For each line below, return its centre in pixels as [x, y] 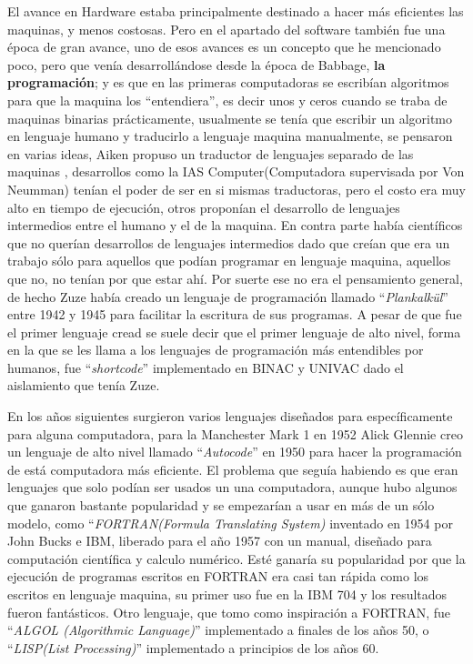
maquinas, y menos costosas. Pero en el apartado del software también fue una [226, 29]
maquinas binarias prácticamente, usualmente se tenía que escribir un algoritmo [230, 118]
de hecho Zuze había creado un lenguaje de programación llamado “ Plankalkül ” [228, 296]
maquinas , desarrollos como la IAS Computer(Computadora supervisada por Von [236, 171]
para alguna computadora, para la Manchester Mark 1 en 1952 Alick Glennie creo [235, 433]
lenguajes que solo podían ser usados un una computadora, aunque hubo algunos [232, 487]
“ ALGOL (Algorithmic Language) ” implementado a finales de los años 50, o [218, 630]
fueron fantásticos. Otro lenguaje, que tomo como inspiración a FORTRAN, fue [229, 612]
